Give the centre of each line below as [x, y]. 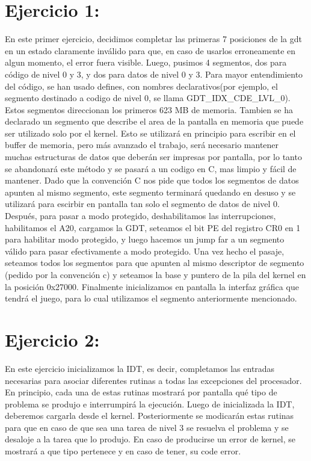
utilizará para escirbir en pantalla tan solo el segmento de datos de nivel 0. [143, 204]
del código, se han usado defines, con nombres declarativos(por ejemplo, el [141, 86]
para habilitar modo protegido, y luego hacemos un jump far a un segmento [145, 239]
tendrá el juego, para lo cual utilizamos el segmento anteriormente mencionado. [151, 298]
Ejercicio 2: [52, 339]
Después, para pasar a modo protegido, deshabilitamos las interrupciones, [140, 216]
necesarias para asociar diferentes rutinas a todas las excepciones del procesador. [153, 380]
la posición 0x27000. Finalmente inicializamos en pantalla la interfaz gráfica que [152, 286]
